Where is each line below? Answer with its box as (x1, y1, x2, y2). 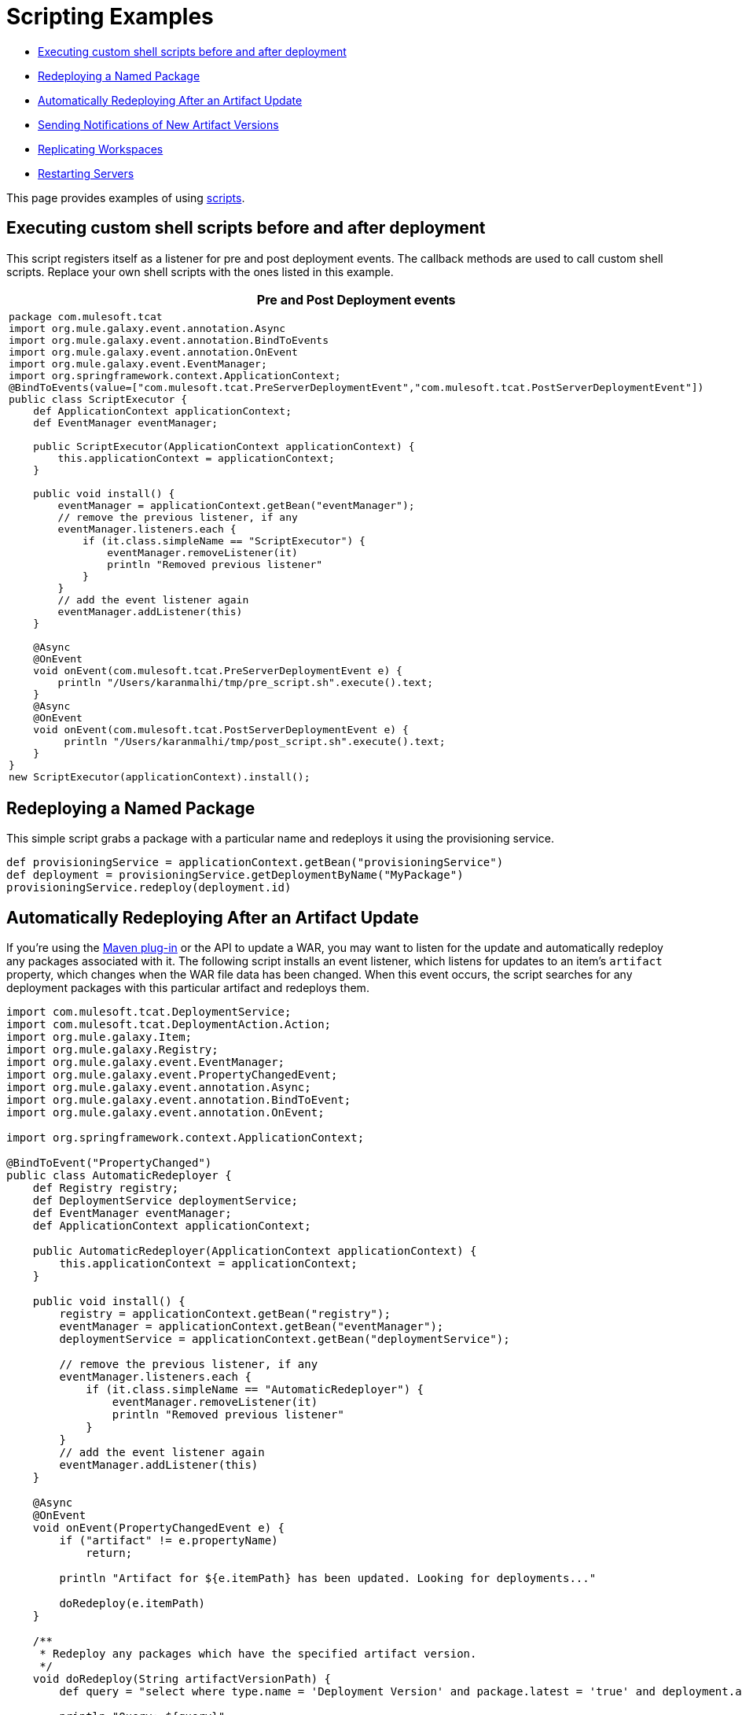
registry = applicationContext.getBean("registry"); (59, 1307, 391, 1321)
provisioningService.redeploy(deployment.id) (6, 881, 292, 894)
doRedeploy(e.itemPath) (59, 1597, 205, 1610)
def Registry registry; (32, 1182, 179, 1195)
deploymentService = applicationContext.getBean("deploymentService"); (59, 1333, 510, 1346)
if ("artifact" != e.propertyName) (59, 1534, 278, 1547)
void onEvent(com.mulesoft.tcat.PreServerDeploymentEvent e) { (33, 664, 402, 677)
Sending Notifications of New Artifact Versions (38, 117, 279, 131)
